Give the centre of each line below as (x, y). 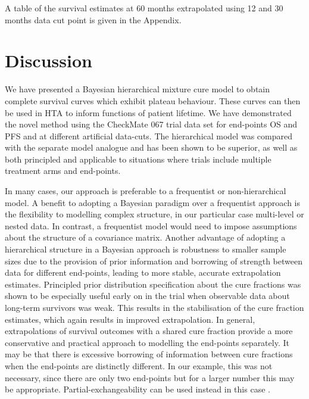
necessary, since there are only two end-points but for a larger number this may (150, 377)
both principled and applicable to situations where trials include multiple (138, 159)
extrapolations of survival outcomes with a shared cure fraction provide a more (149, 331)
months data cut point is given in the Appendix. (93, 19)
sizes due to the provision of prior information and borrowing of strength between (154, 261)
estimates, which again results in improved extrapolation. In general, (130, 319)
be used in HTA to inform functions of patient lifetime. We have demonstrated (148, 112)
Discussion (49, 60)
